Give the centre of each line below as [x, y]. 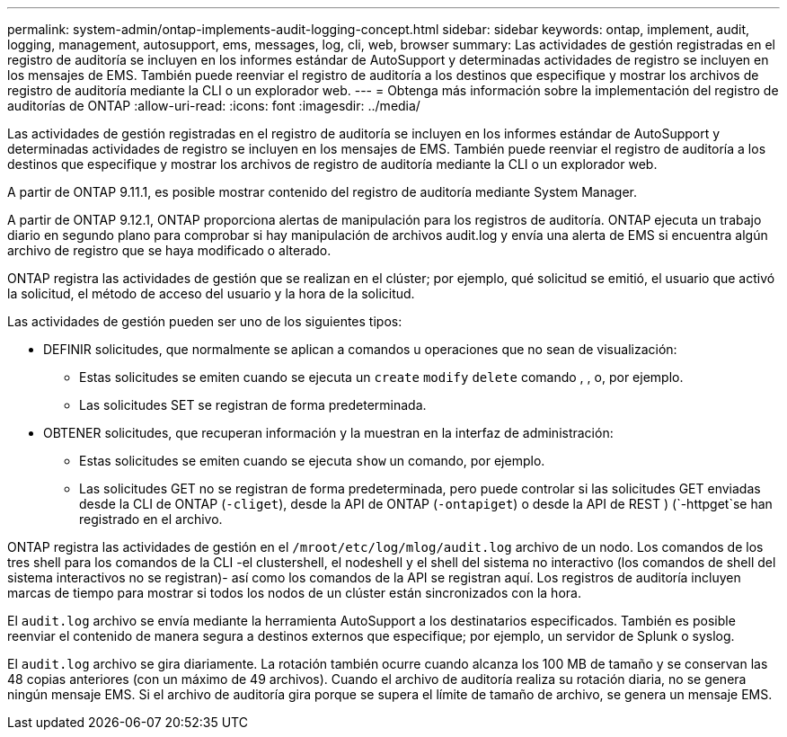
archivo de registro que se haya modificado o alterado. [169, 250]
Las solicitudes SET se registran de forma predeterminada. [253, 405]
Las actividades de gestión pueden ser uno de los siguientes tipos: [205, 321]
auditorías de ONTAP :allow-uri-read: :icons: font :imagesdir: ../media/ [214, 106]
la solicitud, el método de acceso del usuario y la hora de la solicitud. [211, 293]
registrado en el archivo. [151, 519]
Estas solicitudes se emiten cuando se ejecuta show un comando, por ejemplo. [312, 461]
